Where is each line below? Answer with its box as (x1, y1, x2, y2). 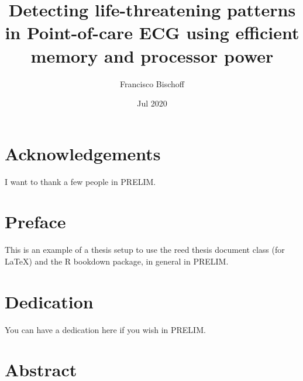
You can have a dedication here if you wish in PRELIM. (5, 323, 206, 335)
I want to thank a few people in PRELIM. (5, 175, 156, 187)
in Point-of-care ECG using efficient (5, 20, 299, 44)
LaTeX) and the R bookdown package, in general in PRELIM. (5, 255, 229, 267)
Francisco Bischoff (120, 77, 184, 90)
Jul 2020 (137, 97, 167, 109)
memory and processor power (30, 43, 274, 67)
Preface (5, 210, 66, 234)
